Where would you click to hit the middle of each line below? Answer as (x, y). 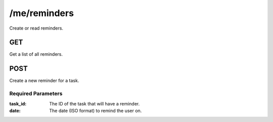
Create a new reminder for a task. (44, 81)
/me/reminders (42, 13)
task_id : (18, 103)
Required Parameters (36, 94)
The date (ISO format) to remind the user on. (96, 110)
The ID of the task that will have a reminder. (95, 103)
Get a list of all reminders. (36, 54)
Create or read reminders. (36, 28)
